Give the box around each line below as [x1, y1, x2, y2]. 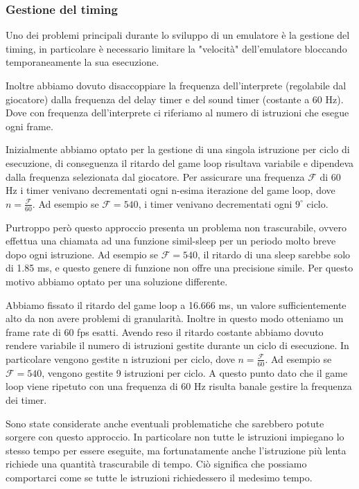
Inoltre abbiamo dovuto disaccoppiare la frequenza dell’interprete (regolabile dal [6, 78, 347, 92]
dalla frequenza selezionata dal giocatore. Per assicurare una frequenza [6, 169, 305, 184]
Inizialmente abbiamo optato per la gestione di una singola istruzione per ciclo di [6, 142, 350, 157]
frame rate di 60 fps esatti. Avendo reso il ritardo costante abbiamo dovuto [6, 324, 324, 339]
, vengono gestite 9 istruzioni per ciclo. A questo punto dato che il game [42, 365, 348, 380]
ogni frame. [6, 118, 53, 133]
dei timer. [6, 392, 47, 407]
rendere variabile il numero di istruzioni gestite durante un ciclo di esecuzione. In [6, 338, 349, 353]
